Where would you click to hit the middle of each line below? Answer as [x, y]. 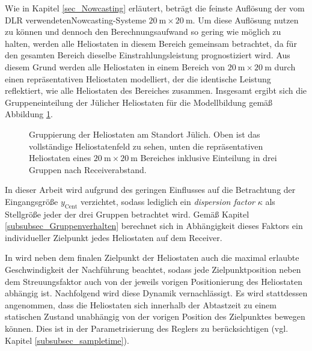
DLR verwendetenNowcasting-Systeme [75, 20]
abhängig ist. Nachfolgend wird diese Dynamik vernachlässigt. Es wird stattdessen [156, 293]
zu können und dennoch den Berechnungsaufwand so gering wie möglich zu [143, 32]
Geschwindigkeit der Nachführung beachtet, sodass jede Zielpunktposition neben [153, 270]
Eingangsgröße [32, 201]
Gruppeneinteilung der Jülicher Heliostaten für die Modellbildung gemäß [139, 102]
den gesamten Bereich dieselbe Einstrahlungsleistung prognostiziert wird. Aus [148, 55]
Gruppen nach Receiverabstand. [88, 169]
